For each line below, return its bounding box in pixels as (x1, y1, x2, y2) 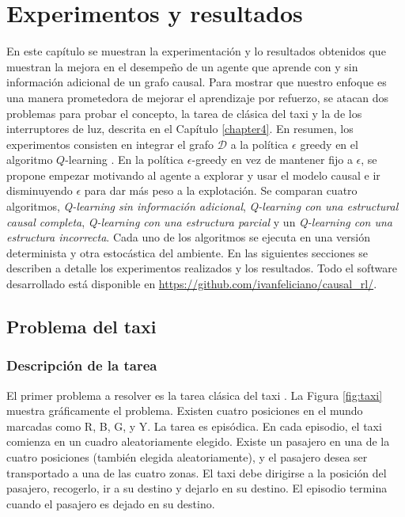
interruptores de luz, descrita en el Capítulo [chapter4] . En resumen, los (6, 120, 354, 137)
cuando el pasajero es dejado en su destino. (6, 495, 215, 511)
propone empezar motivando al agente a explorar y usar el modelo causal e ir (6, 166, 380, 183)
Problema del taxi (6, 314, 157, 339)
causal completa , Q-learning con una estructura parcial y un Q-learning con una (6, 213, 393, 230)
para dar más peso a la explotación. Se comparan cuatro (84, 182, 358, 199)
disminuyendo (6, 182, 73, 199)
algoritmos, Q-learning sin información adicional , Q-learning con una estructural (6, 198, 399, 215)
